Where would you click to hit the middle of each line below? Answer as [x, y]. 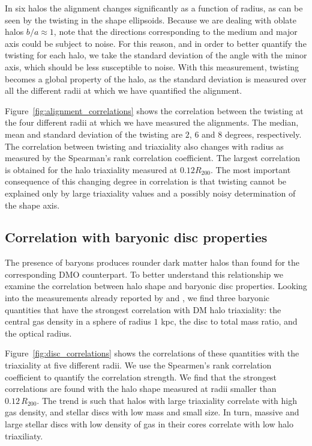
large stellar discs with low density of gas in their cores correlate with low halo [149, 424]
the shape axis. [32, 205]
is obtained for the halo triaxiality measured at [91, 169]
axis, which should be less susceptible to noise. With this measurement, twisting [152, 66]
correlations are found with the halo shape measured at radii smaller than [141, 389]
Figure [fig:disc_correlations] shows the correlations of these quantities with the [152, 353]
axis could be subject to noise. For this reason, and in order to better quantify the [156, 43]
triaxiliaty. [24, 435]
